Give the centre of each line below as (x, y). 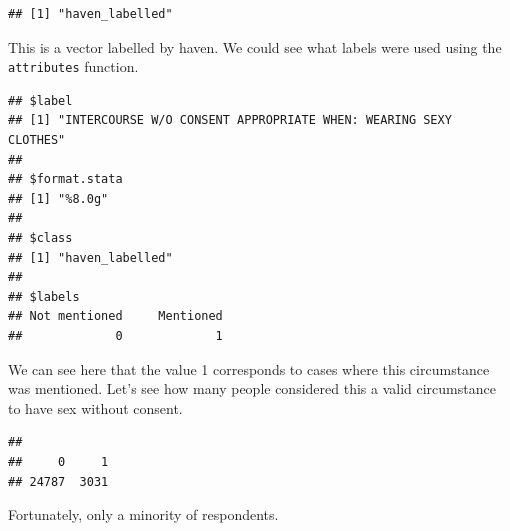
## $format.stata (65, 179)
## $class (40, 238)
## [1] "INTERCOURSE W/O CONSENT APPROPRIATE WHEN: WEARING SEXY (230, 120)
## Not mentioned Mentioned (115, 316)
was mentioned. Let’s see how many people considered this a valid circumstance (252, 388)
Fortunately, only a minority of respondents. (143, 514)
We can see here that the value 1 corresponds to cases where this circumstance (249, 368)
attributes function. (73, 66)
